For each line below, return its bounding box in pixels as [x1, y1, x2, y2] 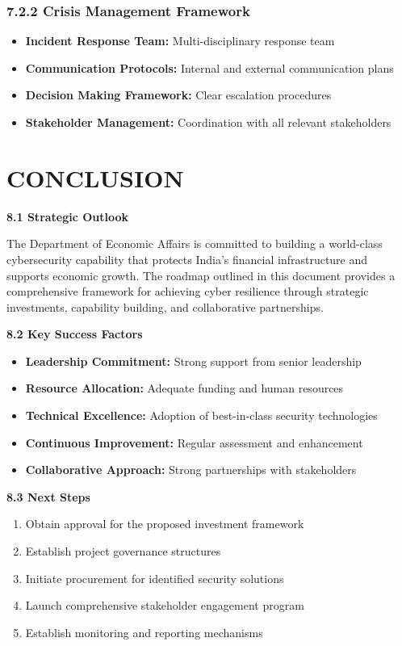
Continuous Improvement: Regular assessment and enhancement [25, 434, 363, 451]
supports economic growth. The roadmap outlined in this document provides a [6, 266, 396, 283]
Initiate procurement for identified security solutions [25, 569, 284, 586]
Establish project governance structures [25, 543, 221, 560]
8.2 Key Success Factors [6, 325, 143, 342]
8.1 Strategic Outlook [6, 208, 129, 224]
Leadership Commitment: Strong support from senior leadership [25, 352, 362, 369]
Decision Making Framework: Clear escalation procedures [25, 86, 332, 103]
